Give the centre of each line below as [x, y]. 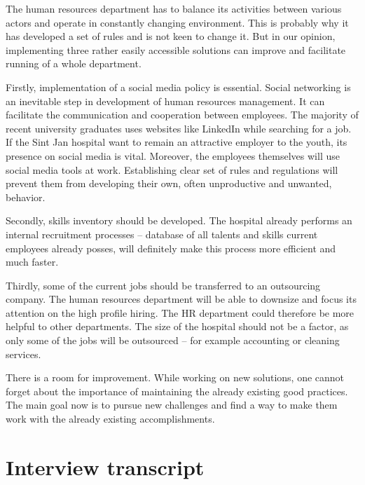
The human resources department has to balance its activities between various [174, 8]
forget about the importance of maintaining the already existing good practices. [177, 391]
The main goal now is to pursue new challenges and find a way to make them [172, 405]
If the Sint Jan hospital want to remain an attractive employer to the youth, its [177, 142]
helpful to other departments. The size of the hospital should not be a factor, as [177, 326]
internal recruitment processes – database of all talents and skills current [162, 234]
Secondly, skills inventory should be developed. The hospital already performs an [179, 220]
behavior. [26, 197]
